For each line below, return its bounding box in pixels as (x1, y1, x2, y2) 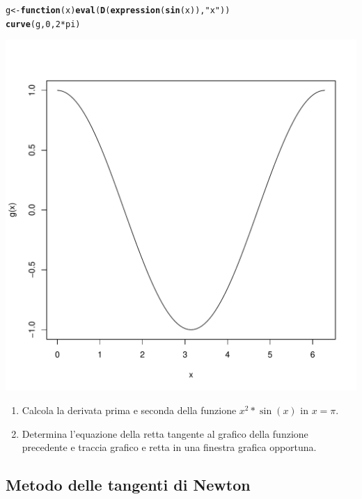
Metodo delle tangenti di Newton (6, 474, 251, 496)
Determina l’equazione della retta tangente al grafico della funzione (22, 426, 308, 441)
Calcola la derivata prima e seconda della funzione (22, 402, 237, 417)
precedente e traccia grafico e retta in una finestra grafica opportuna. (22, 440, 317, 454)
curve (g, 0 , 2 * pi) (6, 19, 81, 29)
